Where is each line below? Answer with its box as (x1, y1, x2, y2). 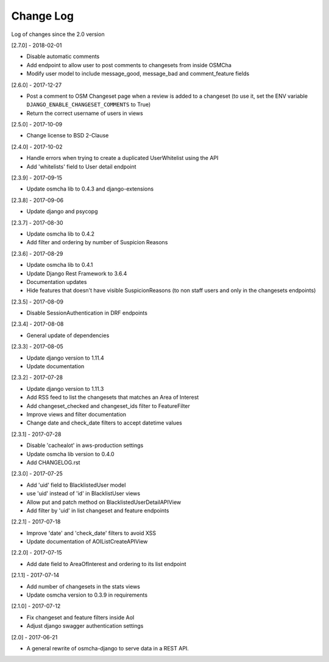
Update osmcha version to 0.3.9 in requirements (26, 591, 148, 598)
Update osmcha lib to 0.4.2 (26, 230, 94, 238)
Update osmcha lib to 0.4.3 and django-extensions (26, 185, 154, 192)
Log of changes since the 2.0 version (11, 31, 105, 38)
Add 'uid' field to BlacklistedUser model (26, 481, 126, 489)
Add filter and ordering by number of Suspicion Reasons (26, 239, 168, 246)
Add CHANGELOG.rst (26, 459, 80, 466)
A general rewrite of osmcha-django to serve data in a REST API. (26, 644, 189, 652)
